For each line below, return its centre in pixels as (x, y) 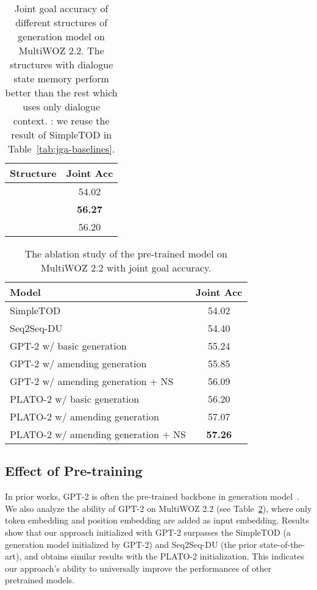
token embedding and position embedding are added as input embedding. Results (157, 520)
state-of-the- (282, 544)
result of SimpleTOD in (62, 135)
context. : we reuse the (61, 121)
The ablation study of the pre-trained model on (126, 254)
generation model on (62, 36)
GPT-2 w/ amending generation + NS (92, 381)
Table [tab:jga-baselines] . (61, 149)
